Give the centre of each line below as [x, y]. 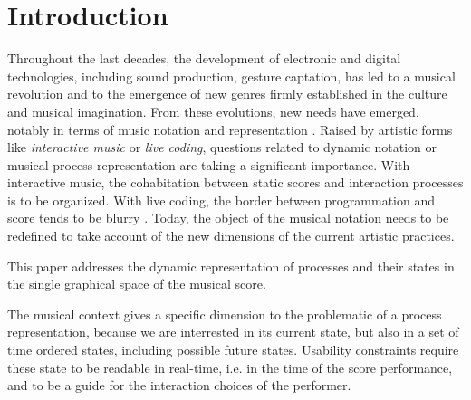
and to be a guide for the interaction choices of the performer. [179, 385]
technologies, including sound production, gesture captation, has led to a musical [231, 76]
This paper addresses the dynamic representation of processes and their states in [231, 266]
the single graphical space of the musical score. [137, 284]
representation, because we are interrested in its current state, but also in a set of [233, 332]
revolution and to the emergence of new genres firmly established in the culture [227, 94]
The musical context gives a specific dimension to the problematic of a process [225, 314]
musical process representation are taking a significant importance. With [209, 164]
